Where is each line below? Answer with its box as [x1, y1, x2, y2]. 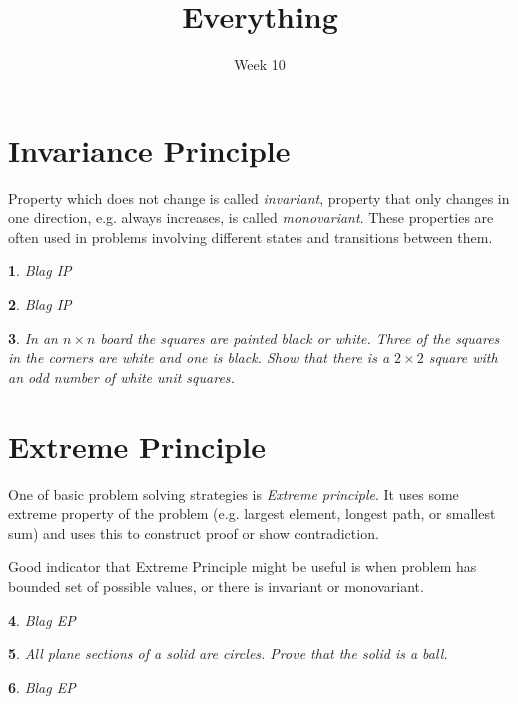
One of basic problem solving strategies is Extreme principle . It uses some [8, 483, 459, 504]
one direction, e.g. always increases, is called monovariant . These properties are [8, 207, 494, 228]
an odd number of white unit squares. [8, 366, 235, 387]
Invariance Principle [8, 129, 291, 170]
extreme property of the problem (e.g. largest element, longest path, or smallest [8, 503, 496, 524]
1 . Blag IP [8, 260, 72, 281]
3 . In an [8, 327, 58, 348]
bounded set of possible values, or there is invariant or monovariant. [8, 575, 424, 596]
